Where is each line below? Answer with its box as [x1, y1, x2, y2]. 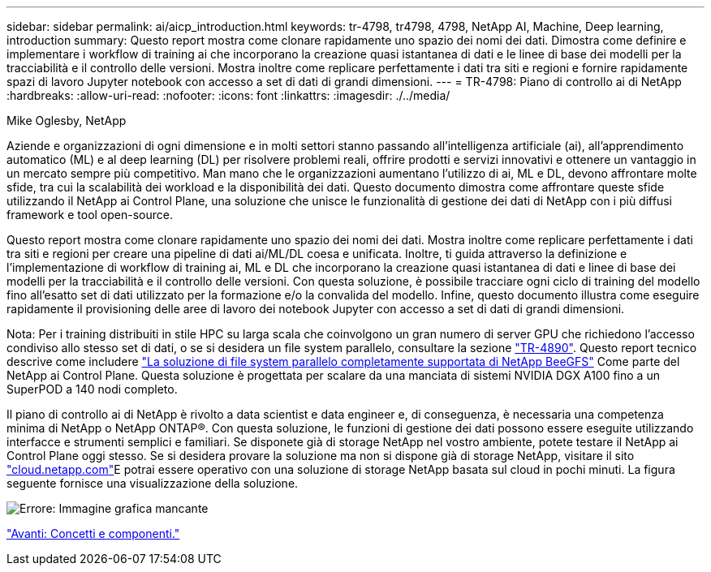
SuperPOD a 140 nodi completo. [6, 382, 178, 396]
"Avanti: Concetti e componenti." [6, 527, 180, 540]
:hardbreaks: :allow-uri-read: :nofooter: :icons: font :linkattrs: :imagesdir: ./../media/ [6, 88, 450, 102]
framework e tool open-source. [6, 208, 173, 221]
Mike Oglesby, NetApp [6, 114, 127, 127]
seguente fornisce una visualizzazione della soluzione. [6, 476, 299, 490]
